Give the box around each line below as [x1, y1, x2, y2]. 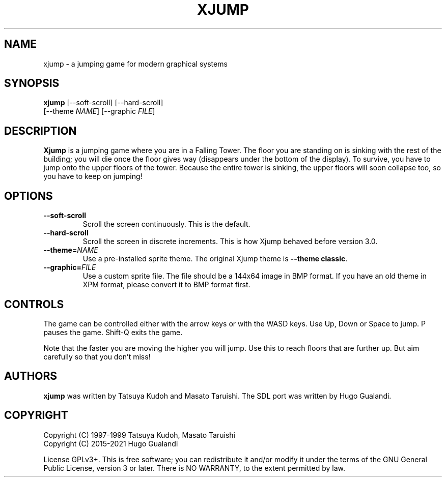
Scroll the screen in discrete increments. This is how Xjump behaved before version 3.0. [82, 237, 378, 246]
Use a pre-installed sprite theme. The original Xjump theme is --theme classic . [82, 254, 348, 263]
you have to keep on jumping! [43, 172, 143, 181]
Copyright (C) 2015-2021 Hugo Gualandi [43, 439, 178, 448]
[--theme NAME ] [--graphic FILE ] [43, 107, 155, 116]
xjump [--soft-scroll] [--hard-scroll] [43, 98, 163, 107]
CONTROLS [4, 297, 64, 311]
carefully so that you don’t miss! [43, 352, 151, 361]
